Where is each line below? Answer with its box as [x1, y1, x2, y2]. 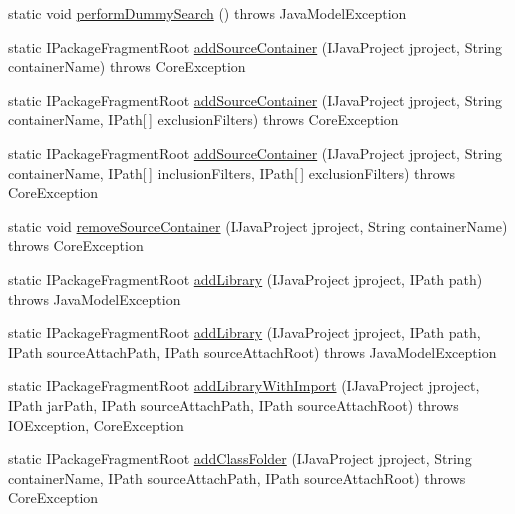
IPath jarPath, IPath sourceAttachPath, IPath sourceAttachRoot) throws [8, 394, 459, 415]
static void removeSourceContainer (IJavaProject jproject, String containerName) [8, 215, 508, 236]
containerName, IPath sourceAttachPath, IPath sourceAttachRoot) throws [8, 467, 466, 488]
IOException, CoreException [8, 414, 184, 435]
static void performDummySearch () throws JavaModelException [8, 3, 407, 23]
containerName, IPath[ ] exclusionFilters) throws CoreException [8, 109, 399, 130]
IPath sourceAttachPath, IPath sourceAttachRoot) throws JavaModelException [8, 341, 497, 362]
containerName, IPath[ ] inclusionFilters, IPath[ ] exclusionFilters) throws [8, 162, 456, 183]
